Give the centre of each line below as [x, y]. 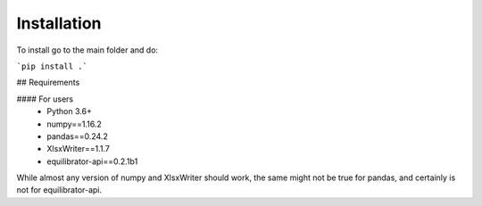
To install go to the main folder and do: [87, 50]
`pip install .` [52, 66]
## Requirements [48, 82]
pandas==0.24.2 [78, 136]
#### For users [45, 99]
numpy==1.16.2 [74, 124]
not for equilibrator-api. [59, 190]
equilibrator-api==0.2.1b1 [92, 161]
